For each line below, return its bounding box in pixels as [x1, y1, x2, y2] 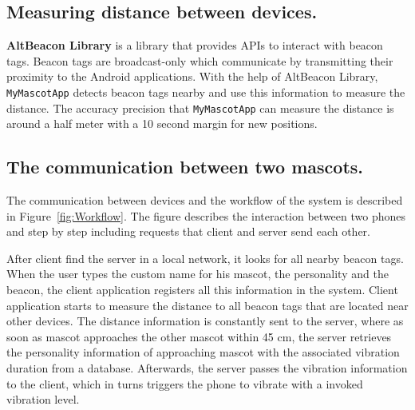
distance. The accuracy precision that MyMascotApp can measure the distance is [6, 99, 394, 116]
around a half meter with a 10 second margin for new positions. [6, 115, 318, 132]
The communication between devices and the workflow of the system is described [6, 192, 403, 209]
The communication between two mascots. [6, 154, 364, 179]
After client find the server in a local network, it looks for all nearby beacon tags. [6, 249, 404, 266]
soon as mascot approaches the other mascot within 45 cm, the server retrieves [6, 328, 392, 344]
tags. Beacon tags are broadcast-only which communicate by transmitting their [6, 52, 393, 69]
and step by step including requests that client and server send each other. [6, 223, 370, 240]
